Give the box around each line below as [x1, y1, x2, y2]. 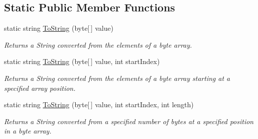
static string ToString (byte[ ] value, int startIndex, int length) [4, 99, 194, 110]
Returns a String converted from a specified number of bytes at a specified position [4, 116, 254, 126]
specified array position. [4, 82, 76, 93]
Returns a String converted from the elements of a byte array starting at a [4, 72, 230, 83]
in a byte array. [4, 126, 52, 136]
